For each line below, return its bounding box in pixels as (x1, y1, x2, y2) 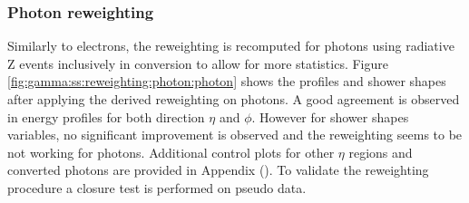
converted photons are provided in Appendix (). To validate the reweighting (7, 160, 429, 179)
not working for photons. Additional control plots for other (7, 142, 335, 161)
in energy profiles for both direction (7, 107, 205, 126)
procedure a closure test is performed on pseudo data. (7, 178, 307, 197)
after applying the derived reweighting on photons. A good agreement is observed (7, 90, 460, 108)
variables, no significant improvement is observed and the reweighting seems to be (7, 125, 463, 144)
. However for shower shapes (251, 107, 409, 126)
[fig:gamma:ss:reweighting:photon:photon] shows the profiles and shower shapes (7, 72, 446, 91)
